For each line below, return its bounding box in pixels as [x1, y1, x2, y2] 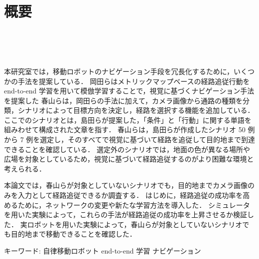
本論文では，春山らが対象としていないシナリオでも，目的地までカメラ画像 [4, 180, 248, 190]
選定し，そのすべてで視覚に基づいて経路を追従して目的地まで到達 [40, 134, 255, 145]
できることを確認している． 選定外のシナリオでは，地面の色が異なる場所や [4, 144, 250, 154]
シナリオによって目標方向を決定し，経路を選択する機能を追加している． [17, 105, 255, 115]
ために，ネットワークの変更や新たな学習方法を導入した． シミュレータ [17, 199, 250, 210]
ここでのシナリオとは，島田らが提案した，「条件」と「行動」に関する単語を [4, 114, 252, 125]
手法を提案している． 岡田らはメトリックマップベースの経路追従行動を [17, 76, 250, 86]
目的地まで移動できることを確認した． [10, 229, 136, 239]
